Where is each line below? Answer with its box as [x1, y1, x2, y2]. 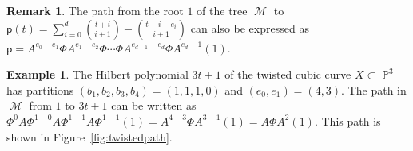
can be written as [111, 97, 197, 114]
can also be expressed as [190, 19, 309, 36]
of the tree [197, 2, 248, 18]
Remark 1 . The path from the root [6, 2, 184, 18]
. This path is [314, 112, 381, 129]
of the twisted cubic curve [224, 66, 351, 83]
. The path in [341, 81, 407, 98]
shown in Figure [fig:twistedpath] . [6, 128, 173, 145]
